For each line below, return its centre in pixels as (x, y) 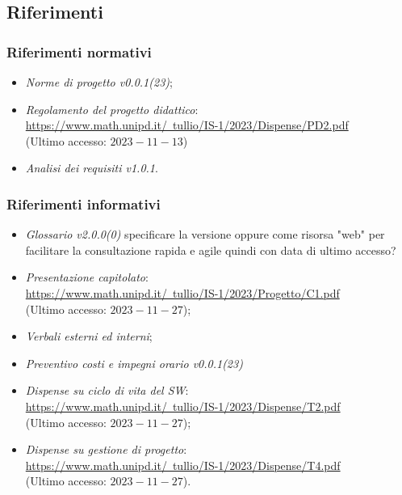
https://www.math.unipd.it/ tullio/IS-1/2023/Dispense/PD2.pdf (187, 125)
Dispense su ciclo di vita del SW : (107, 390)
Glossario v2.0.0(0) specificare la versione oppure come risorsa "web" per (205, 234)
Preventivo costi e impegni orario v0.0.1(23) (134, 363)
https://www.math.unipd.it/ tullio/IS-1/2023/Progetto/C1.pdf (182, 292)
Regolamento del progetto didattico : (112, 109)
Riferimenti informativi (84, 203)
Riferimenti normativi (79, 51)
